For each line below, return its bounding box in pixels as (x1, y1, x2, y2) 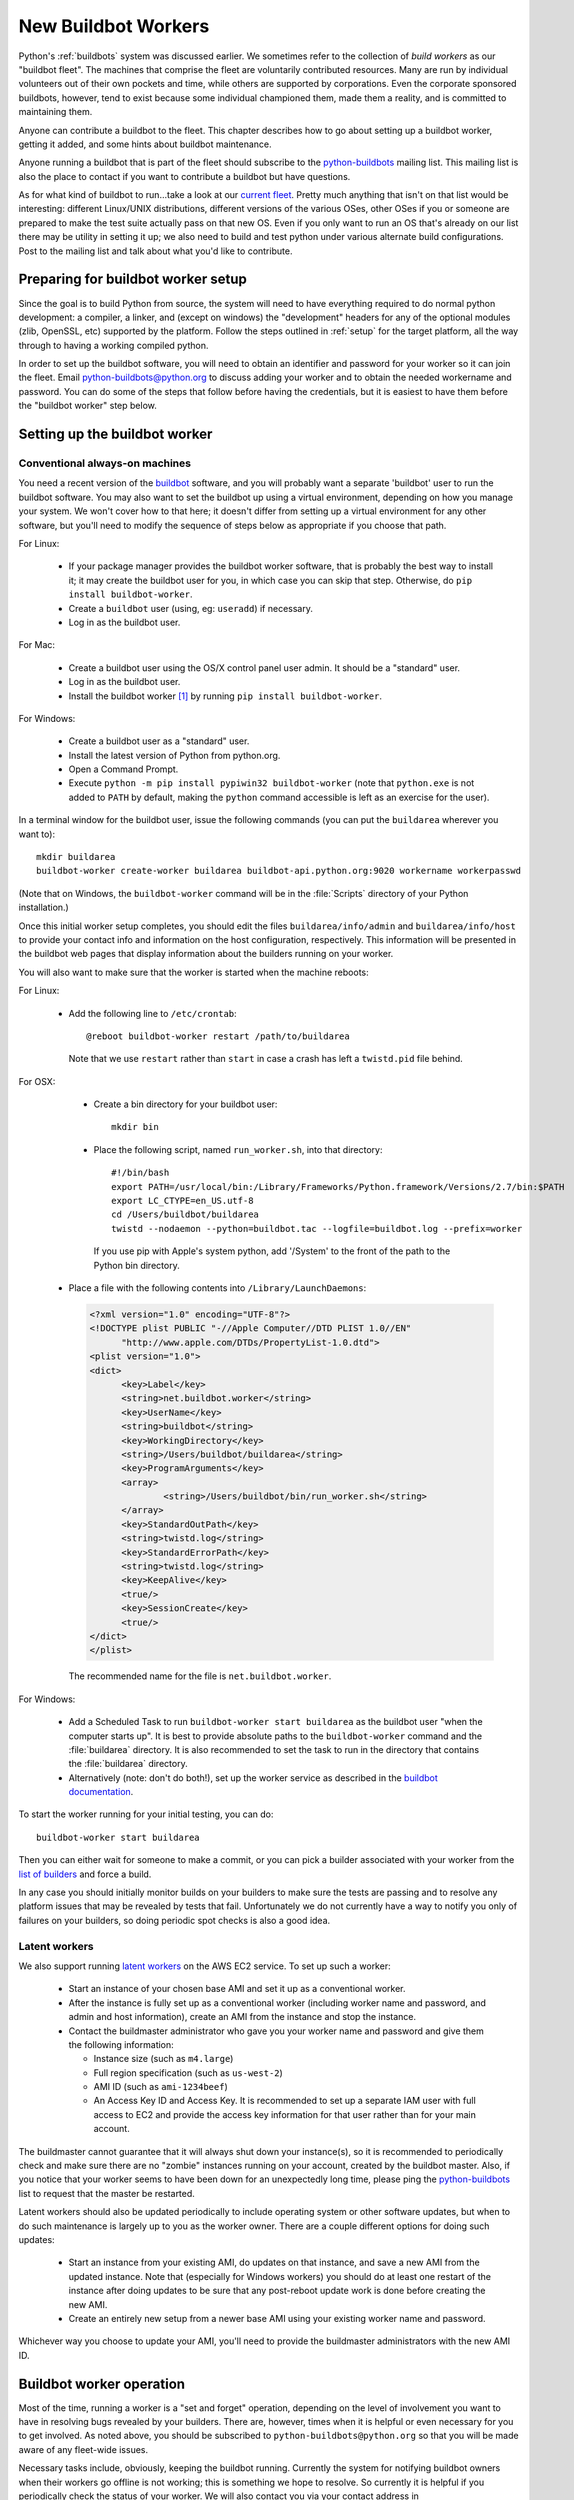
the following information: (68, 2038, 174, 2050)
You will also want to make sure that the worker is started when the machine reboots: (18, 966, 369, 978)
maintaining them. (18, 106, 93, 118)
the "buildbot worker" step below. (18, 400, 157, 412)
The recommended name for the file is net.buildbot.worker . (68, 1670, 332, 1682)
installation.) (18, 901, 69, 914)
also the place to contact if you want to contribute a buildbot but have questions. (18, 170, 351, 182)
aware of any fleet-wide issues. (18, 2443, 149, 2455)
